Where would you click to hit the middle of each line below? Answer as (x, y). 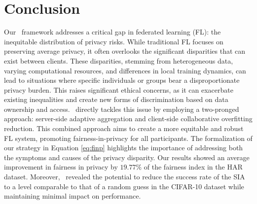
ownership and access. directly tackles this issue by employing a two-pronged (122, 109)
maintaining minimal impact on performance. (73, 196)
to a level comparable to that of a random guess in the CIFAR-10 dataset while (124, 186)
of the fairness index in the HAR (193, 167)
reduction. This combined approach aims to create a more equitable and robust (124, 128)
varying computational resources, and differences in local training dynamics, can (125, 70)
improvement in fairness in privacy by (61, 167)
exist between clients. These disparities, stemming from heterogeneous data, (119, 60)
